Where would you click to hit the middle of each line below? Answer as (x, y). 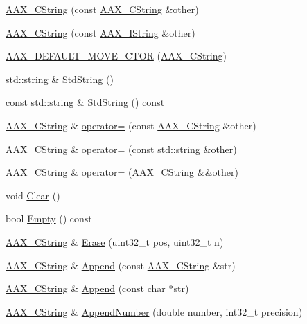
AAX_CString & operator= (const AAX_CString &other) (131, 125)
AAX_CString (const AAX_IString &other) (100, 32)
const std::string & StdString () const (85, 102)
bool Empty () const (49, 218)
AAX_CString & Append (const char (86, 288)
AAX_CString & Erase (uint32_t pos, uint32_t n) (115, 241)
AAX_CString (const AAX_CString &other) (102, 9)
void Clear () (33, 195)
